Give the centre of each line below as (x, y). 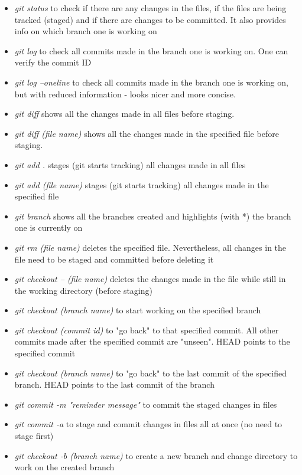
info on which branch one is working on (86, 31)
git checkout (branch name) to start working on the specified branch (138, 310)
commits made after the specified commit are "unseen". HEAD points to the (152, 341)
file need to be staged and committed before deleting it (114, 259)
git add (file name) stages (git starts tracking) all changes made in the (142, 184)
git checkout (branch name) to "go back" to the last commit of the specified (151, 373)
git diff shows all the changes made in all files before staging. (124, 114)
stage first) (34, 436)
